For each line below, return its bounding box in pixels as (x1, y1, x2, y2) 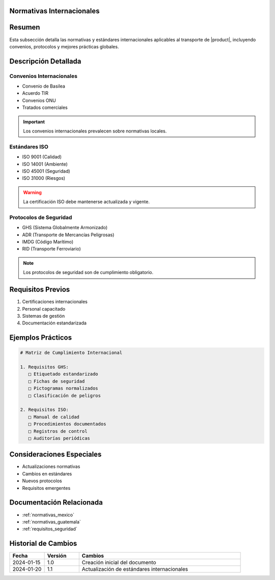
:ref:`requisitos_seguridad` (22, 526, 77, 532)
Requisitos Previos (9, 285, 70, 294)
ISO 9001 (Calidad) (22, 154, 62, 160)
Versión (47, 553, 67, 560)
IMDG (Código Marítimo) (22, 239, 74, 245)
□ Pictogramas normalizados (28, 385, 99, 392)
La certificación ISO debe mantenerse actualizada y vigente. (23, 199, 150, 205)
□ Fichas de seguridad (28, 378, 85, 384)
